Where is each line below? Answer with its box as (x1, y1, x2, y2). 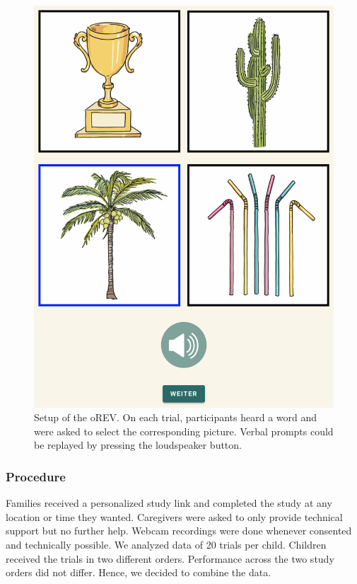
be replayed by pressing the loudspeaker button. (34, 437, 242, 452)
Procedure (6, 467, 66, 485)
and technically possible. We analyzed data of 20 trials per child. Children (6, 537, 327, 551)
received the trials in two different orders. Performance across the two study (6, 551, 334, 566)
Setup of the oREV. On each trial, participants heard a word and (34, 410, 317, 425)
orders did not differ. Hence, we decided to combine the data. (6, 565, 271, 580)
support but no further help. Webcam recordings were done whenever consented (6, 523, 352, 538)
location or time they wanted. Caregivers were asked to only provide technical (6, 509, 343, 524)
